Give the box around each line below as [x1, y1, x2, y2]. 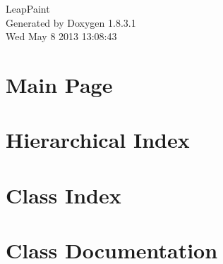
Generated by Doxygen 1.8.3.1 [6, 15, 136, 30]
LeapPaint [6, 1, 50, 15]
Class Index [6, 180, 121, 209]
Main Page [6, 70, 113, 99]
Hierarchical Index [6, 125, 190, 154]
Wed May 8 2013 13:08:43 [6, 29, 117, 44]
